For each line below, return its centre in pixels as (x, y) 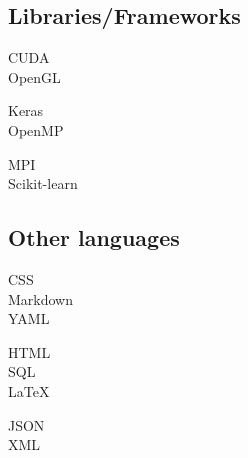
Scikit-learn (43, 183)
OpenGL (34, 76)
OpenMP (36, 129)
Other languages (94, 237)
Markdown (41, 298)
